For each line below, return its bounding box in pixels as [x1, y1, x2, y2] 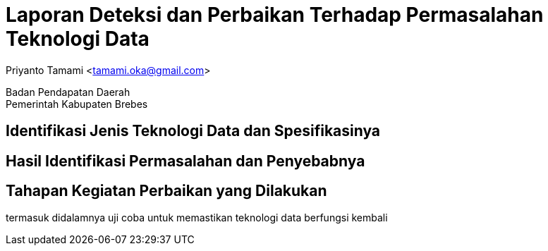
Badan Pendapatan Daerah [6, 85, 130, 98]
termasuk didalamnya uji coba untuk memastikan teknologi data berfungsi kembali [6, 212, 388, 224]
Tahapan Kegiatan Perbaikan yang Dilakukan [6, 182, 327, 200]
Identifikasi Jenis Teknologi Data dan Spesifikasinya [6, 122, 381, 140]
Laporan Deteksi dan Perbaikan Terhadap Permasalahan [6, 3, 544, 27]
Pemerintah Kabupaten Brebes [6, 97, 148, 110]
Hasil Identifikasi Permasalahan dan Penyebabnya [6, 152, 365, 170]
